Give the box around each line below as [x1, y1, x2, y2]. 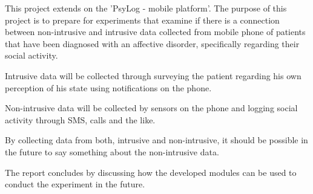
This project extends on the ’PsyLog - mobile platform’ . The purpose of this [5, 2, 287, 14]
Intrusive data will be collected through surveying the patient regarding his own [5, 69, 301, 82]
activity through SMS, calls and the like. [5, 113, 156, 126]
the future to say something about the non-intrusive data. [5, 145, 219, 158]
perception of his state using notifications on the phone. [5, 81, 212, 94]
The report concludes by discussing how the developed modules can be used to [5, 166, 297, 178]
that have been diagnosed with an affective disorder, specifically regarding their [5, 37, 300, 50]
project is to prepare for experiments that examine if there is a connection [5, 13, 280, 26]
